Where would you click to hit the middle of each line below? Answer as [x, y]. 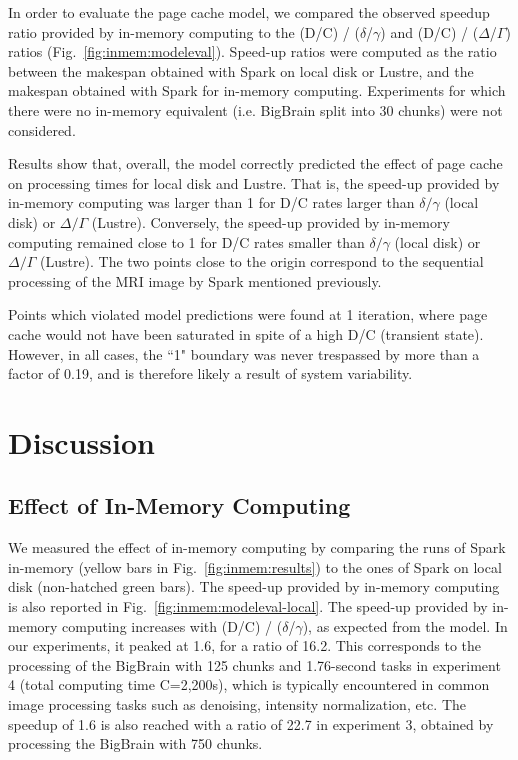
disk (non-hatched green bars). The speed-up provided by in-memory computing [254, 586]
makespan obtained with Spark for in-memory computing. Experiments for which [257, 90]
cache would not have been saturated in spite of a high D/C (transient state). [246, 333]
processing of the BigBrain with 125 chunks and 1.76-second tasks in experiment [254, 664]
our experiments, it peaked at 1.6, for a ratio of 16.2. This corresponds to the [245, 645]
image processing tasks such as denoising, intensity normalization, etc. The [237, 704]
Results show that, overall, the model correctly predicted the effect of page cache [255, 163]
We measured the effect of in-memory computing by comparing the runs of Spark [257, 547]
